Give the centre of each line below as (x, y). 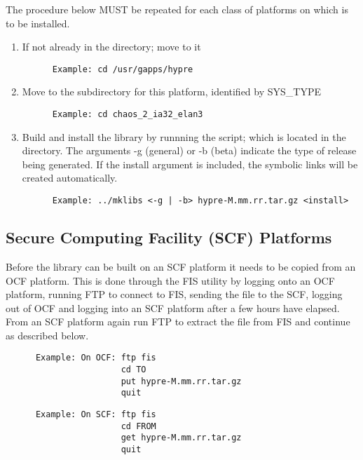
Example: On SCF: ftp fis (96, 415)
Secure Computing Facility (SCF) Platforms (169, 237)
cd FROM (138, 426)
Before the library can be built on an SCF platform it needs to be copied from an (181, 266)
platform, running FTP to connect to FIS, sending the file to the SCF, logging (174, 294)
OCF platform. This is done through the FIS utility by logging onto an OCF (170, 280)
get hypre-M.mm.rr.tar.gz (181, 438)
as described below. (47, 335)
